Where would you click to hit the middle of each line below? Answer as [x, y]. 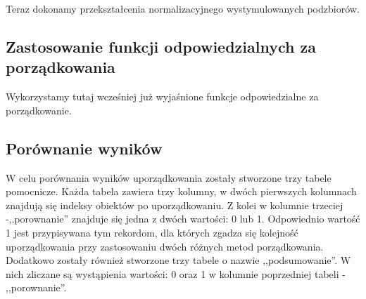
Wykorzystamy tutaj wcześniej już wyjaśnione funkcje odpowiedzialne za [162, 97]
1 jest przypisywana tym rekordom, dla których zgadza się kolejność [152, 232]
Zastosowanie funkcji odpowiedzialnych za [161, 46]
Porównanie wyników [84, 148]
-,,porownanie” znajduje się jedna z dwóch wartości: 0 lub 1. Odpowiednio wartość [183, 219]
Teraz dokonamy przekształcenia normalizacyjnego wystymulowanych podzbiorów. [183, 8]
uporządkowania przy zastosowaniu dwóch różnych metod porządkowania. [165, 246]
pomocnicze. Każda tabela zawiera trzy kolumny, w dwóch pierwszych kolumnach [181, 191]
